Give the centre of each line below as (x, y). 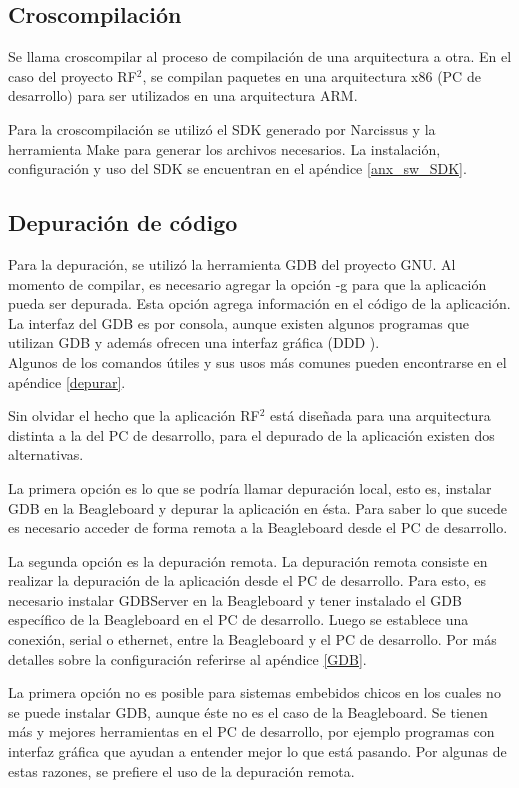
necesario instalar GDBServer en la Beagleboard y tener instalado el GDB (235, 599)
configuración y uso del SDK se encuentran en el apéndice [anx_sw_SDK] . (237, 168)
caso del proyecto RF (72, 75)
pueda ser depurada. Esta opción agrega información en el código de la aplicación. (259, 303)
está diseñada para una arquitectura (380, 415)
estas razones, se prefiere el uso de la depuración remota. (181, 770)
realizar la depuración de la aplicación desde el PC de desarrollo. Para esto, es (247, 580)
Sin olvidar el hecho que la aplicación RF (134, 415)
